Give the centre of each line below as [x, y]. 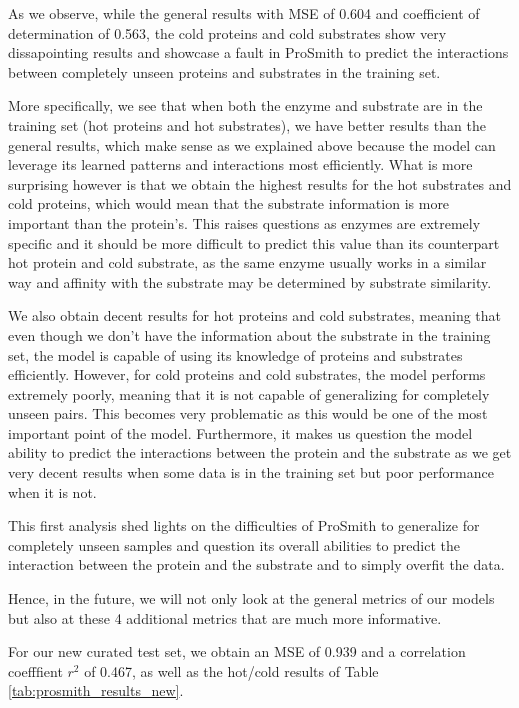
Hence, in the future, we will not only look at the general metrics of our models [251, 598]
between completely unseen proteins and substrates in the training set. [224, 71]
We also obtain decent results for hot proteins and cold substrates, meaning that [255, 315]
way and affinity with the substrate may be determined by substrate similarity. [250, 281]
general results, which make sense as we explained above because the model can [252, 144]
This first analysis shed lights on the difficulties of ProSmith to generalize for [244, 525]
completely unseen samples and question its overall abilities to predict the [234, 544]
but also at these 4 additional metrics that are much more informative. [225, 617]
